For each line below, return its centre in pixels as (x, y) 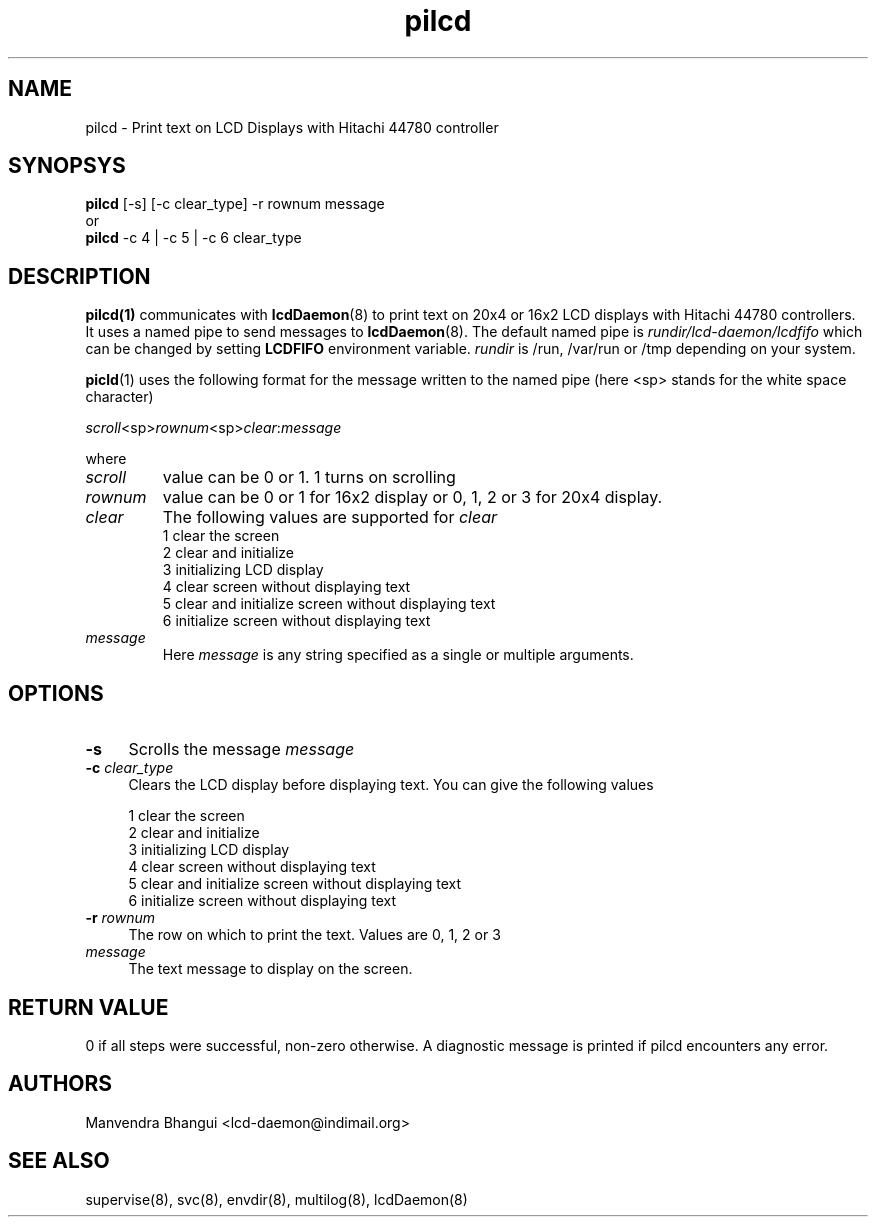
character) (119, 397)
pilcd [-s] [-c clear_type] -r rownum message (235, 204)
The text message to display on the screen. (270, 969)
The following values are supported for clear (330, 517)
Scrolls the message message (241, 749)
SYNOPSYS (67, 166)
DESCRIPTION (79, 276)
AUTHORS (60, 1084)
